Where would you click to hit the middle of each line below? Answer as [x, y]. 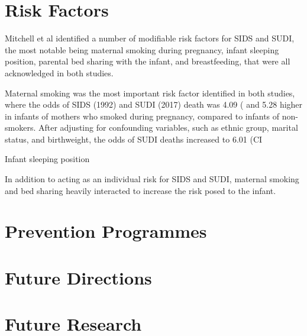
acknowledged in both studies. [59, 72]
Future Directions [78, 277]
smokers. [20, 127]
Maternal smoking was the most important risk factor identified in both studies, [150, 93]
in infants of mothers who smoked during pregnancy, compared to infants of [142, 116]
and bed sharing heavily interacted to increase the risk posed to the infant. [140, 190]
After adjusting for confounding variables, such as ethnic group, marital [168, 127]
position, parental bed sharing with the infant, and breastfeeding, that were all [148, 61]
